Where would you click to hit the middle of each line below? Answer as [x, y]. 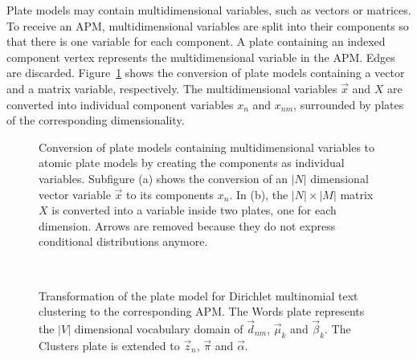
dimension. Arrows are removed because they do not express [187, 225]
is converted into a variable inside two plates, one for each [194, 210]
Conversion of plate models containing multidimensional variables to [207, 147]
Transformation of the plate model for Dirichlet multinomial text [198, 295]
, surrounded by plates [349, 104]
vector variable [75, 194]
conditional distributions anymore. [123, 241]
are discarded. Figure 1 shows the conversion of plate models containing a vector [206, 73]
